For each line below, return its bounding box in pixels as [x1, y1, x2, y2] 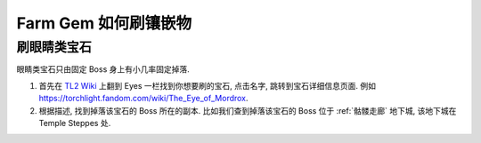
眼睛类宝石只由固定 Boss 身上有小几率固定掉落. [16, 64, 191, 75]
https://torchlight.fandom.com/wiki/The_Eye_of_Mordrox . [38, 93, 249, 104]
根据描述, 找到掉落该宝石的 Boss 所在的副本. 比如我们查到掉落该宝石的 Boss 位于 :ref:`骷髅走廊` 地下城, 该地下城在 [38, 105, 457, 115]
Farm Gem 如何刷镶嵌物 [16, 13, 192, 33]
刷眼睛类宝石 [16, 39, 93, 55]
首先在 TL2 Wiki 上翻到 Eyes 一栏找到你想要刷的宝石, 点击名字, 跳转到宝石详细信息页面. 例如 [38, 80, 376, 91]
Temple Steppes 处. [38, 117, 111, 128]
